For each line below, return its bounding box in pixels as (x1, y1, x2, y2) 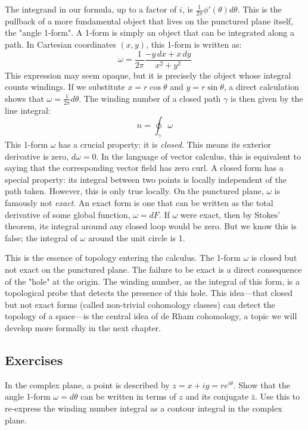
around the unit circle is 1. (88, 231, 185, 244)
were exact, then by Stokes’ (180, 208, 281, 220)
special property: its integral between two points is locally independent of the (5, 173, 287, 185)
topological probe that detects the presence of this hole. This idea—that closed (5, 286, 293, 299)
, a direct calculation (223, 80, 299, 93)
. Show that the (233, 378, 290, 391)
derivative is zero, (5, 149, 69, 162)
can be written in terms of (80, 390, 176, 403)
